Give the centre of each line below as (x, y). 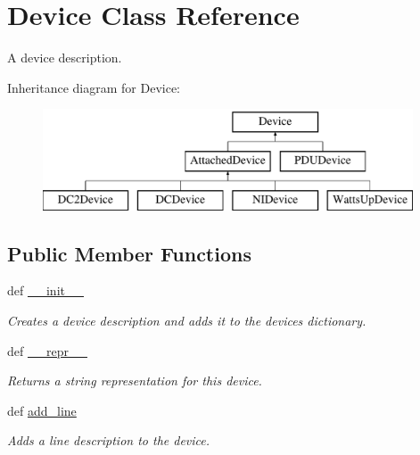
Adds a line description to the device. (109, 440)
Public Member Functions (129, 253)
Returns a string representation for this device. (135, 381)
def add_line (42, 410)
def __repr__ (47, 350)
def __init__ (45, 290)
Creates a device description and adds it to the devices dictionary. (187, 321)
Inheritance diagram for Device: (94, 87)
